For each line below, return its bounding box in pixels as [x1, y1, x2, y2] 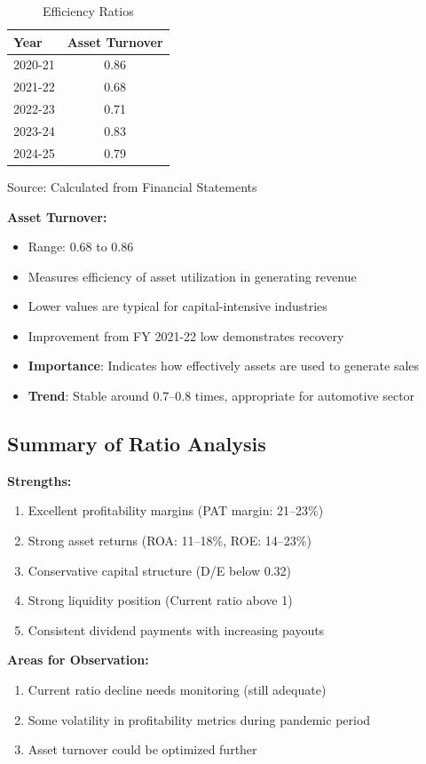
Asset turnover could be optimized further [28, 740, 257, 759]
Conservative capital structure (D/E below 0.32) [28, 561, 292, 579]
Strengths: [7, 471, 72, 489]
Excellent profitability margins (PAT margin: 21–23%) [28, 501, 324, 520]
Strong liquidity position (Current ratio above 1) [28, 591, 293, 609]
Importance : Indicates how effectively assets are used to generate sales [28, 356, 420, 375]
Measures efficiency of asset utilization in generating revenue [28, 267, 357, 285]
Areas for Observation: [7, 650, 149, 669]
